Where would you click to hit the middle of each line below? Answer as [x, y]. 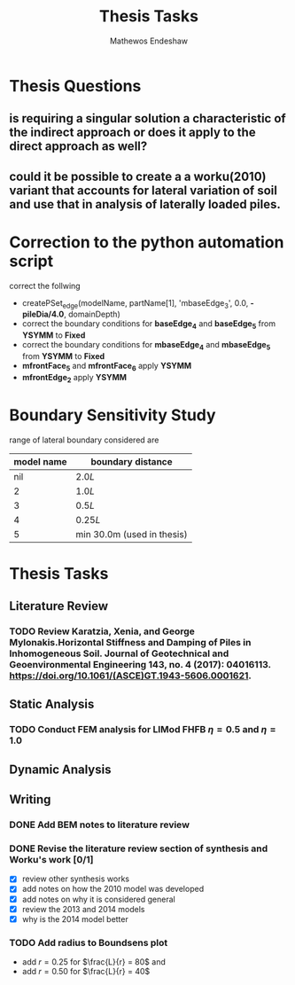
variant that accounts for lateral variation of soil [143, 190]
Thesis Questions [75, 86]
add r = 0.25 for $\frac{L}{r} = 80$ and [93, 962]
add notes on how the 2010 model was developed [113, 889]
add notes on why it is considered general [98, 899]
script [31, 261]
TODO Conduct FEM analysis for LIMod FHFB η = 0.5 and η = [143, 730]
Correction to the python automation [147, 242]
